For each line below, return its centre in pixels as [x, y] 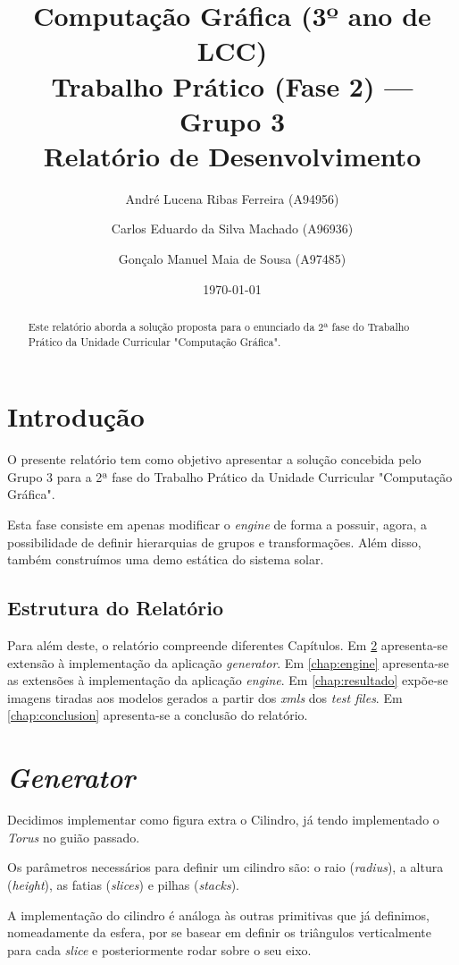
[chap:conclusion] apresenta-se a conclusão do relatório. [158, 715]
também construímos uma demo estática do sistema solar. [166, 559]
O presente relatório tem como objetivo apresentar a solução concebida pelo [214, 459]
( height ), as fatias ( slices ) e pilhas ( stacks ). [123, 884]
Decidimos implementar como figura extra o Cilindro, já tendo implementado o [223, 820]
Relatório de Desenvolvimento [232, 155]
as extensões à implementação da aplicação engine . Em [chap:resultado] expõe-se [228, 680]
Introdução [76, 416]
